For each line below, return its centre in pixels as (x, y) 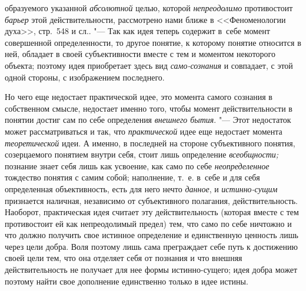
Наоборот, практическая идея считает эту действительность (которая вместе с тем (152, 212)
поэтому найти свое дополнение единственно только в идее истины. (127, 281)
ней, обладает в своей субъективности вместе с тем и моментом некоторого (140, 54)
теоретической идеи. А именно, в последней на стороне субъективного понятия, (150, 143)
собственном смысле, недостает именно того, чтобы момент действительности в (149, 108)
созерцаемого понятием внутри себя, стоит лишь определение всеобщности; (142, 154)
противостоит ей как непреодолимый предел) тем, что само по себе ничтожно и (148, 223)
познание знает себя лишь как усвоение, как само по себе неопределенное (137, 165)
